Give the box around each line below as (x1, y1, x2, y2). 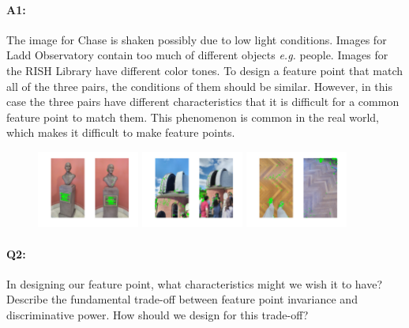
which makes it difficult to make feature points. (6, 124, 235, 141)
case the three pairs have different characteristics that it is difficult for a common (6, 93, 400, 110)
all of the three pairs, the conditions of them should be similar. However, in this (6, 77, 392, 94)
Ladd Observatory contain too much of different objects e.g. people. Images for (6, 47, 388, 63)
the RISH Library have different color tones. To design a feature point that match (6, 62, 403, 78)
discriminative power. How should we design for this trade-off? (6, 306, 309, 322)
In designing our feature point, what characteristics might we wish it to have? (6, 275, 383, 292)
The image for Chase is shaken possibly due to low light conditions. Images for (6, 31, 387, 47)
